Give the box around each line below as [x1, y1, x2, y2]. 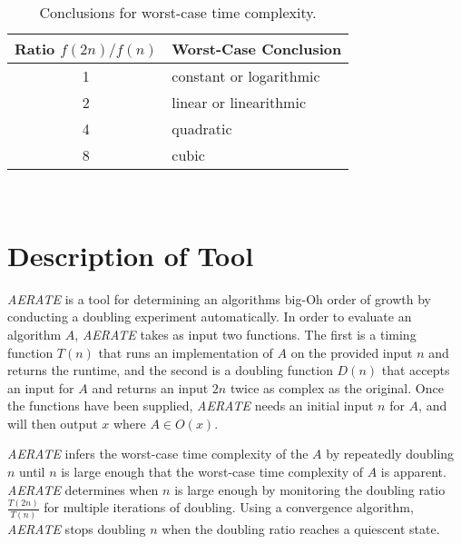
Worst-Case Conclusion [172, 38, 342, 59]
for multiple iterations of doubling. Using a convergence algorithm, [44, 498, 414, 517]
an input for [7, 378, 74, 397]
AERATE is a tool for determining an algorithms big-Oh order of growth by [7, 289, 431, 308]
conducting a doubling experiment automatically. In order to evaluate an [7, 307, 412, 326]
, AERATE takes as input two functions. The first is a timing [74, 324, 417, 343]
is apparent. [380, 462, 446, 481]
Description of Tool [7, 236, 254, 273]
